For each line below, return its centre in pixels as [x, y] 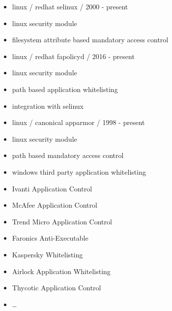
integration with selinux [48, 106]
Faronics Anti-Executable [50, 238]
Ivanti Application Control [52, 188]
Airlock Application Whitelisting [61, 271]
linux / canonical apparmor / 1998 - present [78, 122]
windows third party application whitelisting [79, 171]
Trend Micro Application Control [62, 221]
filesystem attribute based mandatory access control [90, 40]
